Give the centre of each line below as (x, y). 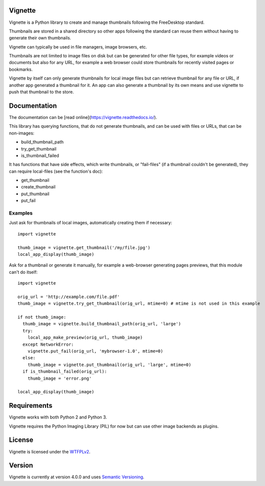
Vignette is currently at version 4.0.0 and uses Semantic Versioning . (77, 477)
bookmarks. (21, 69)
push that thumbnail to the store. (41, 92)
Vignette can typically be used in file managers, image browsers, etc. (78, 47)
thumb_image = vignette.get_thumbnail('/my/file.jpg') (84, 247)
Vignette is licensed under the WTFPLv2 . (50, 452)
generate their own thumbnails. (40, 38)
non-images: (22, 133)
